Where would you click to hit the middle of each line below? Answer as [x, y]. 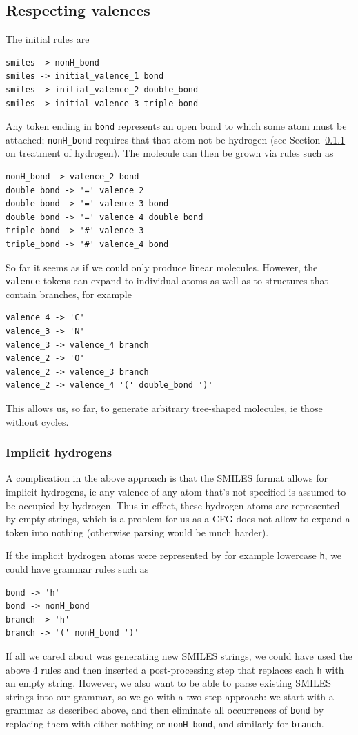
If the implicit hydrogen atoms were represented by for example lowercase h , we [174, 555]
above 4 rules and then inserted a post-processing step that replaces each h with [175, 669]
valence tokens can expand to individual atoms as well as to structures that [167, 281]
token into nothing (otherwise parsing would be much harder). [137, 532]
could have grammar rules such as [77, 569]
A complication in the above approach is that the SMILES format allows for [167, 478]
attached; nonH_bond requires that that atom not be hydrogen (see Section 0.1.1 [176, 139]
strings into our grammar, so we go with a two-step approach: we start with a [170, 696]
